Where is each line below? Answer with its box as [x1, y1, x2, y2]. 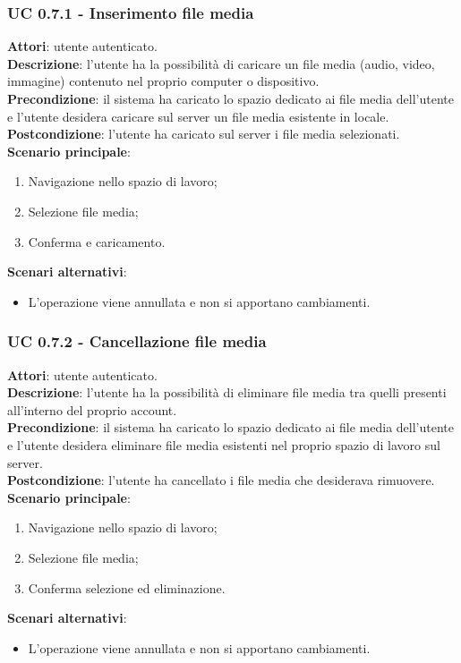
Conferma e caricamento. [28, 232, 166, 251]
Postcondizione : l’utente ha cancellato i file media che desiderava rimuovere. [7, 471, 435, 489]
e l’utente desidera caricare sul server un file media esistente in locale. [7, 106, 389, 125]
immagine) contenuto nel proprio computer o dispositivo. [7, 72, 320, 90]
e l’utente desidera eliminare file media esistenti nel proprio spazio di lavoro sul [7, 435, 440, 454]
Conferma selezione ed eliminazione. [28, 578, 226, 597]
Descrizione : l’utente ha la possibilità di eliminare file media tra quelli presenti [7, 383, 447, 402]
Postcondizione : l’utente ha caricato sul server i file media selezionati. [7, 124, 400, 143]
